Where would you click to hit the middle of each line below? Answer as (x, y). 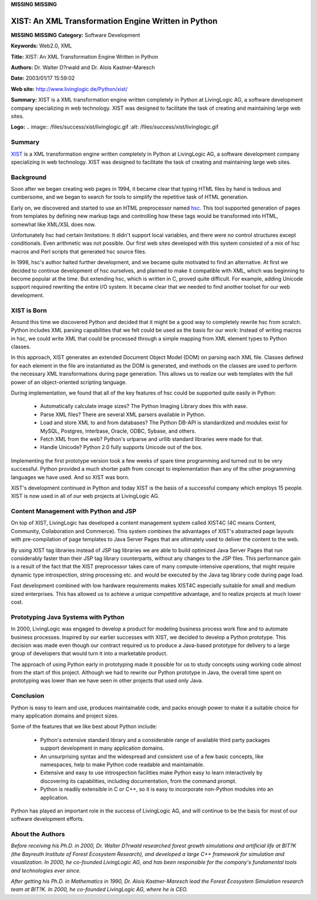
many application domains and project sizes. (65, 716)
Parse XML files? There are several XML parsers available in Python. (123, 414)
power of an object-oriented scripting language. (69, 382)
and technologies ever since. (46, 870)
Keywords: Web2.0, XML (41, 46)
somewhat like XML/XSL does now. (53, 224)
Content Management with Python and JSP (74, 511)
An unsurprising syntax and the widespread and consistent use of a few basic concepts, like (152, 756)
